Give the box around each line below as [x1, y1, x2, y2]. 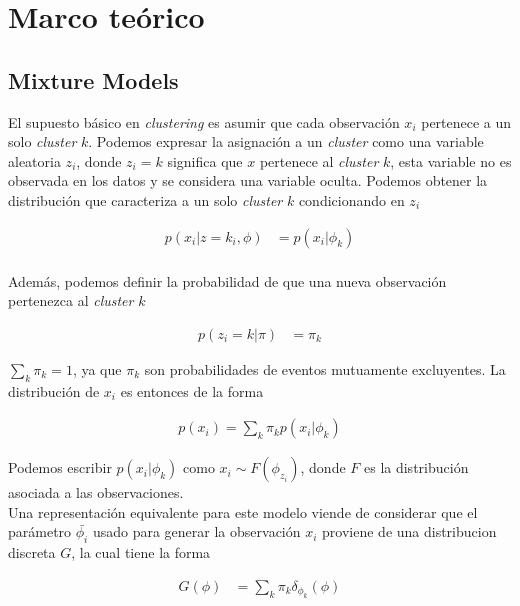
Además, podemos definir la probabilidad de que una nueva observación [8, 270, 447, 291]
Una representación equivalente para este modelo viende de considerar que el [8, 501, 478, 522]
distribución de [8, 380, 100, 401]
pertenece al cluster [259, 150, 379, 171]
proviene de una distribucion [322, 521, 497, 542]
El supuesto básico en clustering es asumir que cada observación [8, 111, 400, 132]
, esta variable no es [390, 150, 512, 171]
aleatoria [8, 150, 61, 171]
